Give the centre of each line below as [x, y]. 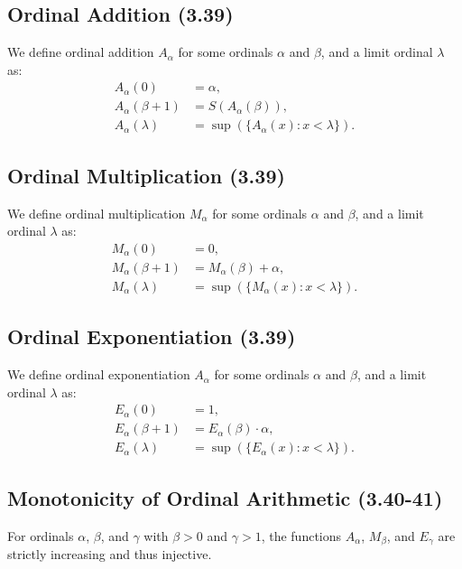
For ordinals [41, 535]
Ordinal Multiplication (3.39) [146, 175]
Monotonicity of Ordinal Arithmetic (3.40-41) [225, 497]
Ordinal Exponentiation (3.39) [152, 336]
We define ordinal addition [81, 52]
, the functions [301, 535]
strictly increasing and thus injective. [110, 554]
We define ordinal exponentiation [99, 374]
